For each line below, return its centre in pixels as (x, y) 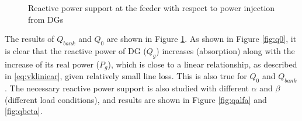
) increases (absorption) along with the (225, 50)
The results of (29, 39)
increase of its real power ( (52, 64)
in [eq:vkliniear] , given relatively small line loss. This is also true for (126, 76)
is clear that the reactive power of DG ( (76, 50)
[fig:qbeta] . (24, 111)
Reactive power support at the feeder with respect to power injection (152, 8)
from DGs (46, 19)
